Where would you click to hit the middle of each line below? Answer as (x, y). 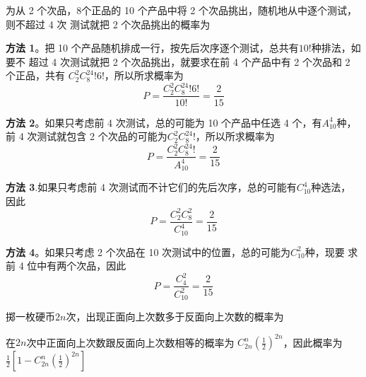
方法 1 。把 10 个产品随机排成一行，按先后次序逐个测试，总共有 (152, 48)
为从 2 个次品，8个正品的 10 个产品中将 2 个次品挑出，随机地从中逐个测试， (181, 10)
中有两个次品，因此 (82, 266)
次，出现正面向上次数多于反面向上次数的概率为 (175, 317)
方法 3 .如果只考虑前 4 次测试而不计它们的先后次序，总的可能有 (151, 187)
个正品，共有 (35, 75)
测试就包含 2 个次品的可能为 (102, 136)
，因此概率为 (313, 342)
